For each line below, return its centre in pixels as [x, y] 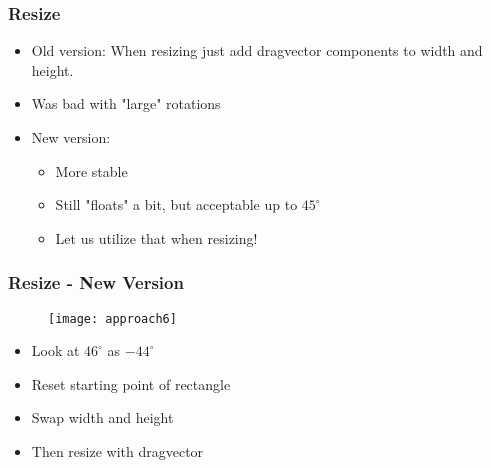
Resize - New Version [96, 282]
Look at [55, 350]
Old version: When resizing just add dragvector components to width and [257, 50]
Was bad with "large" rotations [126, 103]
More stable [91, 170]
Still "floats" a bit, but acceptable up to [176, 204]
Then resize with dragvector [117, 451]
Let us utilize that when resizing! [156, 237]
